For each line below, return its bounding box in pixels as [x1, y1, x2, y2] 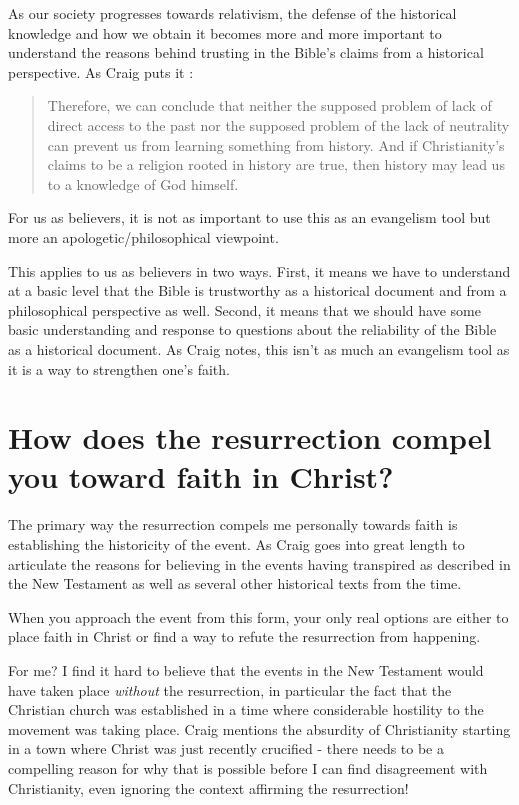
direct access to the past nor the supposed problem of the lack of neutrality [47, 114, 510, 135]
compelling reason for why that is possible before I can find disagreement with [8, 757, 488, 778]
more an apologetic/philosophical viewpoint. [8, 226, 279, 247]
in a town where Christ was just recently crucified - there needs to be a [8, 738, 445, 759]
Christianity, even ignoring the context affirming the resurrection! [8, 777, 409, 798]
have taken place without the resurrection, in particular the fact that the [8, 679, 452, 700]
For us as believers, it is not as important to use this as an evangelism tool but [8, 207, 491, 228]
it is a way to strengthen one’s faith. [8, 358, 230, 379]
